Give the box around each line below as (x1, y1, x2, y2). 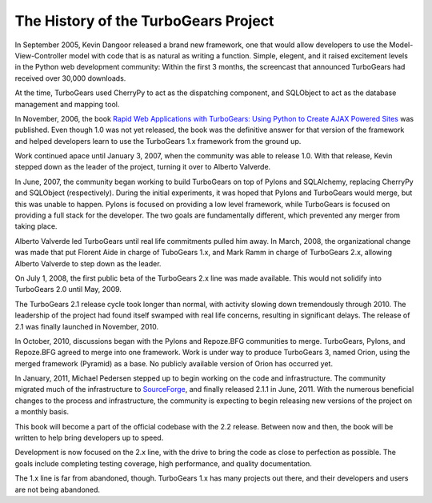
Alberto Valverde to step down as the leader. (14, 258, 162, 268)
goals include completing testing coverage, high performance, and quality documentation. (14, 458, 312, 468)
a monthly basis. (14, 407, 70, 417)
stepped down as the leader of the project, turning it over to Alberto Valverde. (14, 162, 271, 172)
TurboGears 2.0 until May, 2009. (14, 285, 122, 294)
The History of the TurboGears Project (14, 12, 274, 30)
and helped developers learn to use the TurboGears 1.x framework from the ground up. (14, 136, 302, 146)
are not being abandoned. (14, 485, 100, 494)
